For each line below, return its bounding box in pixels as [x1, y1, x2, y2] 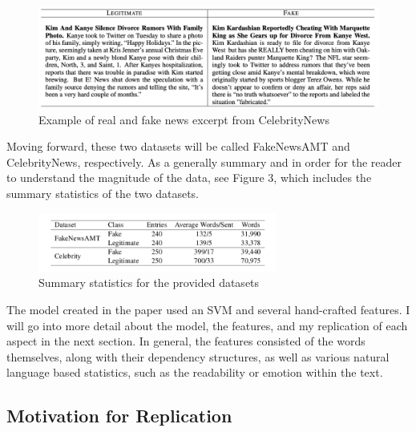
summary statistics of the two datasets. [6, 184, 200, 201]
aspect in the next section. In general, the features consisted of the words [6, 333, 366, 349]
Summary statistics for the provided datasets [38, 274, 260, 291]
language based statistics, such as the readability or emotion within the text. [6, 364, 383, 381]
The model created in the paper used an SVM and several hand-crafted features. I [6, 301, 410, 317]
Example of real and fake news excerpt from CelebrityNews [38, 111, 329, 127]
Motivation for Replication [6, 403, 232, 428]
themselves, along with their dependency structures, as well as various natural [6, 348, 390, 365]
